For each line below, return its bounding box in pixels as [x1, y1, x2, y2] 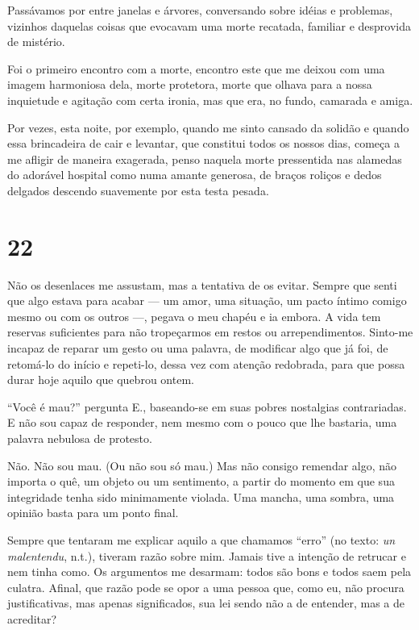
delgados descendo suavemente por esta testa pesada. [7, 181, 269, 198]
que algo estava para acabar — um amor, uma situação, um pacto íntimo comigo [7, 292, 407, 309]
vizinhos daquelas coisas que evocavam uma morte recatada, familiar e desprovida [7, 17, 412, 34]
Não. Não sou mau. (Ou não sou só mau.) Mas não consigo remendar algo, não [7, 457, 397, 474]
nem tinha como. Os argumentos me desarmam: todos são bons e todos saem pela [7, 563, 412, 580]
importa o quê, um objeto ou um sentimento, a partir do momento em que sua [7, 473, 395, 490]
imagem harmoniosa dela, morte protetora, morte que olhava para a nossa [7, 76, 372, 93]
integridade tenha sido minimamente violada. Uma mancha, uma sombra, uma [7, 488, 395, 505]
